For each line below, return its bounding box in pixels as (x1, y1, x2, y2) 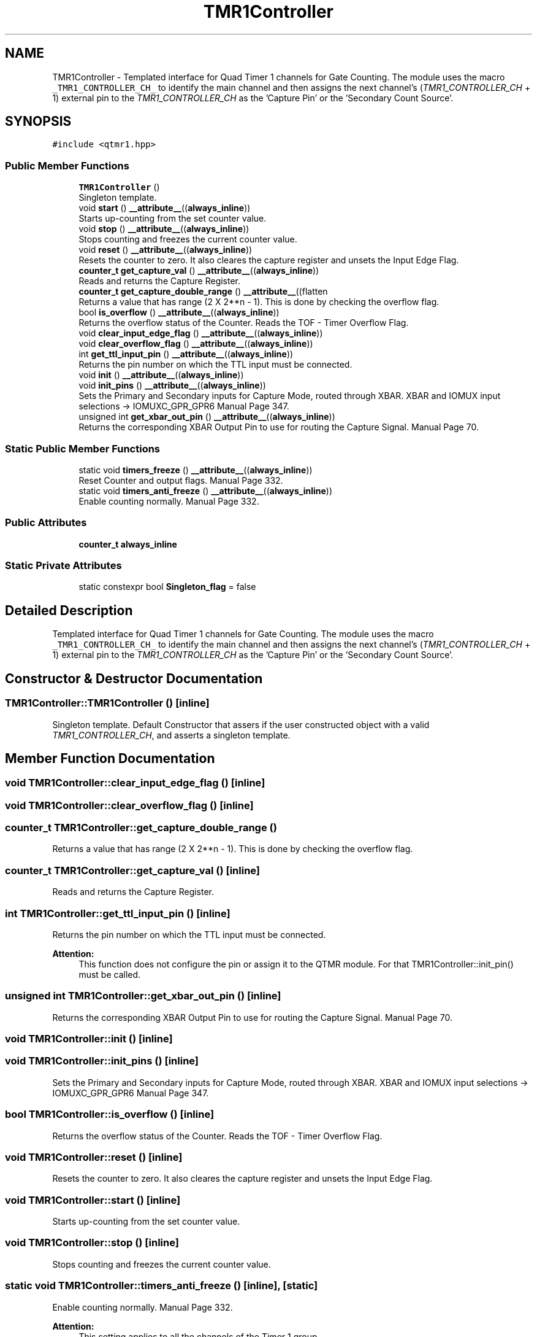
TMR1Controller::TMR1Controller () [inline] (5, 697, 210, 710)
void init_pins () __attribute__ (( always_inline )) (78, 380, 266, 391)
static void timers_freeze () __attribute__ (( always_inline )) (78, 464, 313, 475)
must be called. (78, 969, 141, 980)
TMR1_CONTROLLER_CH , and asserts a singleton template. (52, 729, 291, 740)
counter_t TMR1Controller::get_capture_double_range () (5, 821, 277, 834)
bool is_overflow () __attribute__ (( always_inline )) (78, 307, 280, 318)
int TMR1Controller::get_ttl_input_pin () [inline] (5, 907, 230, 920)
